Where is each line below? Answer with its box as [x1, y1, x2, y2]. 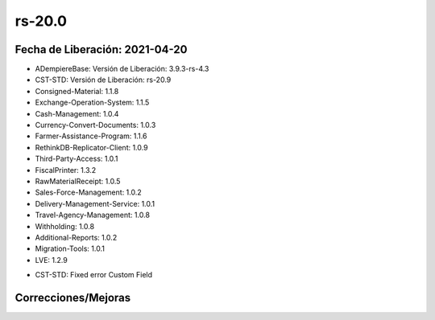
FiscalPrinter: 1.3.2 [35, 165, 97, 174]
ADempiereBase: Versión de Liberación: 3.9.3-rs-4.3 [35, 64, 209, 74]
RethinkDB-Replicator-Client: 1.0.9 [35, 142, 148, 152]
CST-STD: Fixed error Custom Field [35, 270, 153, 280]
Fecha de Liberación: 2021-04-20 [14, 43, 188, 56]
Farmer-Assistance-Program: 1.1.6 [35, 131, 147, 141]
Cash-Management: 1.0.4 [35, 109, 119, 118]
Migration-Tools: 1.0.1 [35, 244, 105, 253]
